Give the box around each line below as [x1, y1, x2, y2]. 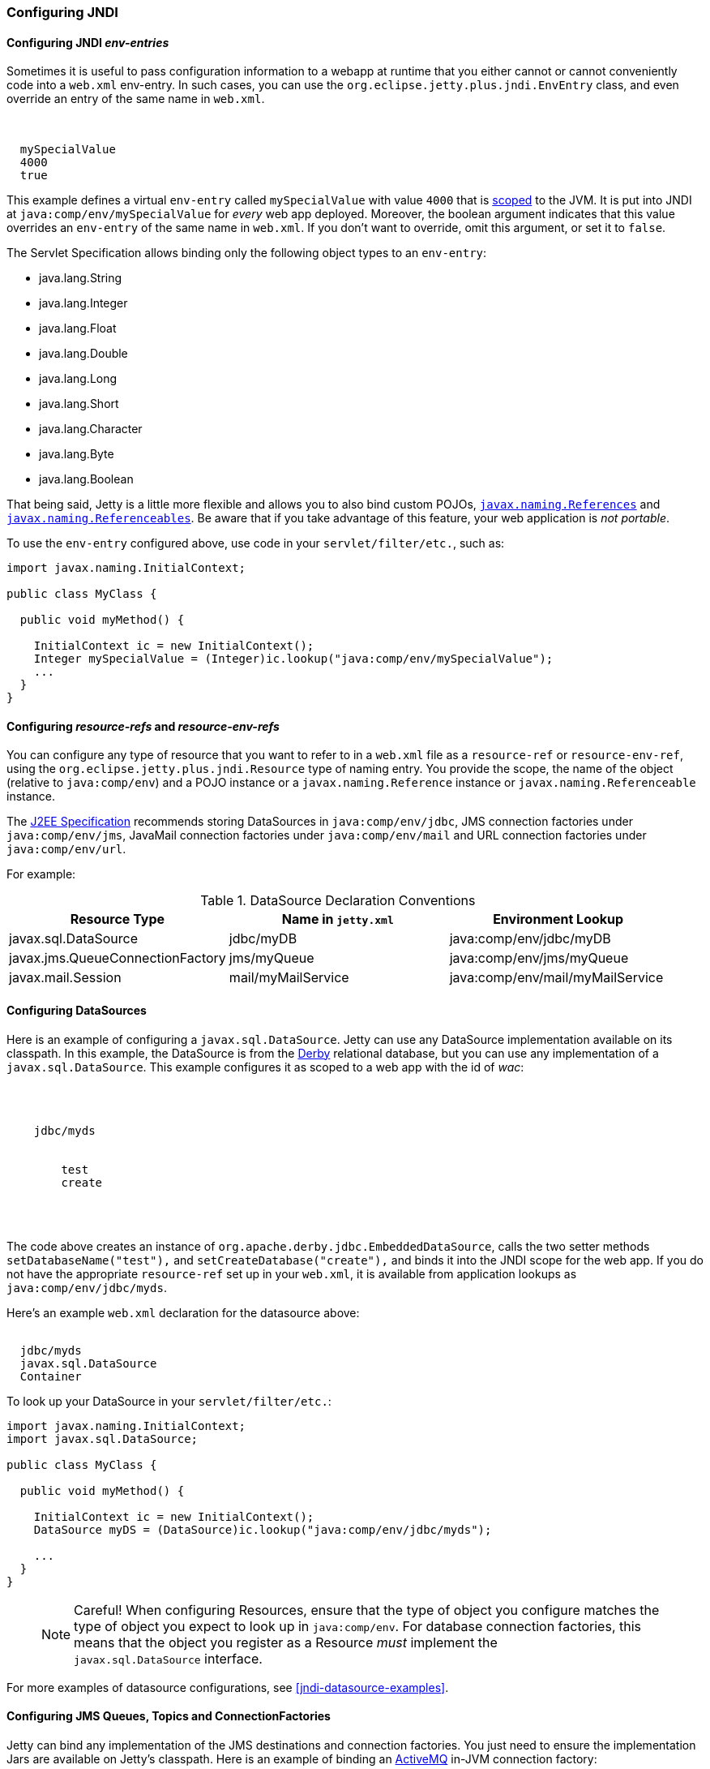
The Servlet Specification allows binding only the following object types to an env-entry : [6, 246, 487, 260]
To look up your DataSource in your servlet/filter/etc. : [6, 1393, 331, 1408]
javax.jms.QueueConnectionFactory [9, 950, 226, 967]
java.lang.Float [39, 321, 117, 336]
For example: [6, 867, 76, 882]
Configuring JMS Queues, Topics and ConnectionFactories [6, 1709, 331, 1724]
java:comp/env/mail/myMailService [449, 969, 664, 986]
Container [19, 1369, 82, 1383]
